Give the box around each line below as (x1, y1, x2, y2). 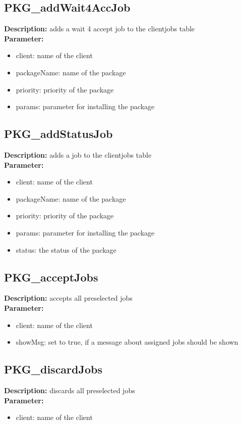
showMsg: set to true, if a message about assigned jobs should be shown (16, 337, 238, 347)
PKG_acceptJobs (4, 269, 98, 285)
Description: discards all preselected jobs (4, 385, 135, 395)
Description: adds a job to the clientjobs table (4, 149, 152, 160)
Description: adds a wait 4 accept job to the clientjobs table (4, 23, 195, 34)
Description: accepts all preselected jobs (4, 293, 133, 303)
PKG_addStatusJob (4, 126, 113, 142)
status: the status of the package (16, 244, 116, 255)
